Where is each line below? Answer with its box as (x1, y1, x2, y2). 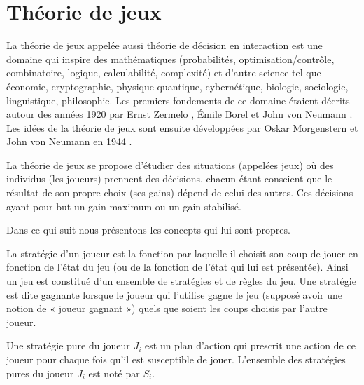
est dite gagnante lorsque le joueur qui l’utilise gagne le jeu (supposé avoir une (6, 287, 343, 302)
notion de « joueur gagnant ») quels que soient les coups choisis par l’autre (6, 301, 328, 316)
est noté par (88, 365, 140, 380)
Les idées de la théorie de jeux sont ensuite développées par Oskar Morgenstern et (6, 120, 358, 135)
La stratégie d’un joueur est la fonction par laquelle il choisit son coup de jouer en (6, 245, 358, 260)
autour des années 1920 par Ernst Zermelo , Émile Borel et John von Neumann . (6, 107, 353, 121)
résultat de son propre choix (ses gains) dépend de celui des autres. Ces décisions (6, 185, 353, 200)
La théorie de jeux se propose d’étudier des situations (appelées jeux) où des (6, 157, 334, 172)
